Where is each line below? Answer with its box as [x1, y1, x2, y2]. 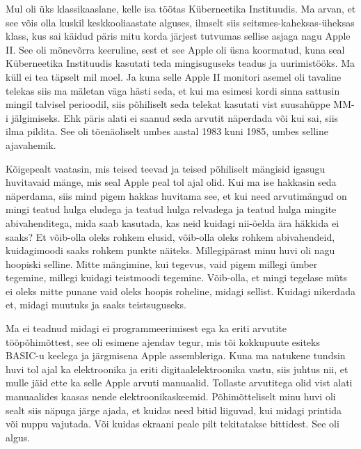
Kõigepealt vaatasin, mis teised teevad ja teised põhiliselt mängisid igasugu [6, 161, 326, 175]
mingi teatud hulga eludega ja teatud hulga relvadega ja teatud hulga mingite [6, 202, 337, 216]
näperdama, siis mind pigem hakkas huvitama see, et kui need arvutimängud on [6, 188, 347, 203]
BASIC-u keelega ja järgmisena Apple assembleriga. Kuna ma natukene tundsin [6, 348, 346, 363]
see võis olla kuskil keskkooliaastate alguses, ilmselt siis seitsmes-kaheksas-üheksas [6, 15, 355, 29]
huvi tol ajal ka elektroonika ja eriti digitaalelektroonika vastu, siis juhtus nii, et [6, 361, 348, 376]
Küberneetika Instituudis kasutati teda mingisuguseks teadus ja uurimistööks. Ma [6, 56, 355, 70]
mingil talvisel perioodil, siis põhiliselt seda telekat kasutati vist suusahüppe [6, 97, 330, 111]
